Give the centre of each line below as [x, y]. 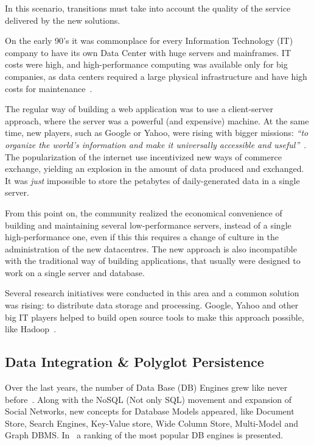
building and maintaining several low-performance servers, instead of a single [148, 225]
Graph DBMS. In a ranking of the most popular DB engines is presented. [144, 435]
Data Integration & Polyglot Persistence [134, 362]
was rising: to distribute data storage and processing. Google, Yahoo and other [152, 305]
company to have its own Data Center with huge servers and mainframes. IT [148, 52]
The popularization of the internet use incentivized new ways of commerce [143, 156]
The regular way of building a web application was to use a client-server [139, 109]
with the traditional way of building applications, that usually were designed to [153, 261]
